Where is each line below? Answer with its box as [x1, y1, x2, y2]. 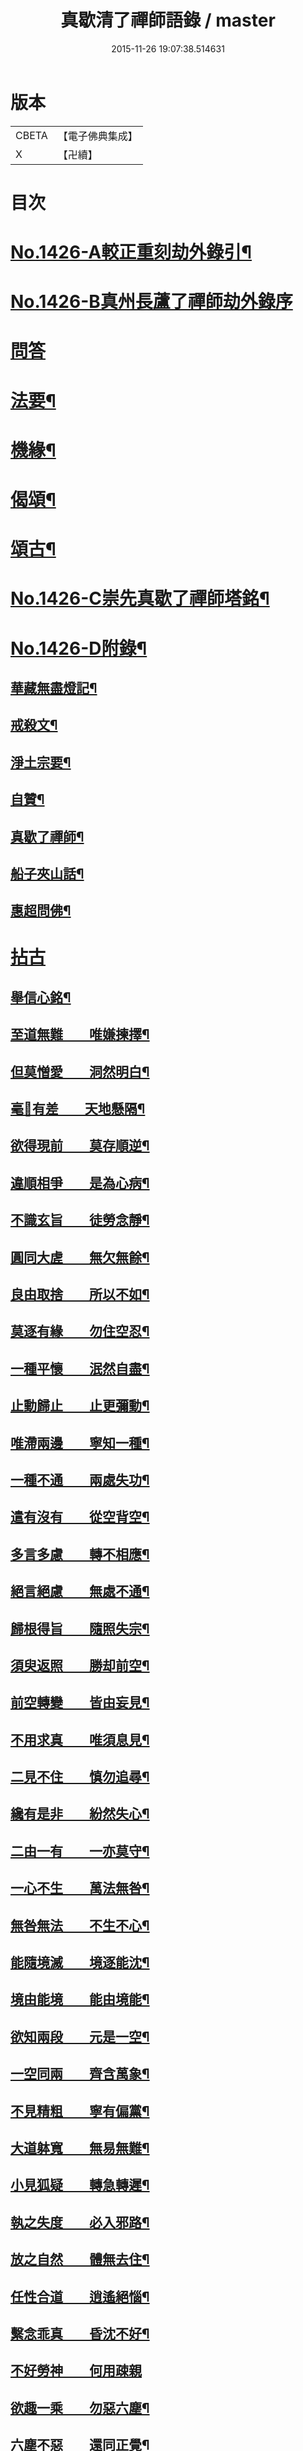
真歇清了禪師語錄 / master [60, 9, 276, 32]
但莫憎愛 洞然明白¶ [10, 1063, 150, 1080]
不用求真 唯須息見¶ [10, 1731, 150, 1748]
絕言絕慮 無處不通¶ [10, 1583, 150, 1600]
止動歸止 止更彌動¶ [10, 1397, 150, 1415]
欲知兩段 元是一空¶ [10, 2028, 150, 2045]
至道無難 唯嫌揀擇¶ [10, 1026, 150, 1043]
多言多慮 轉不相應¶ [10, 1546, 150, 1563]
